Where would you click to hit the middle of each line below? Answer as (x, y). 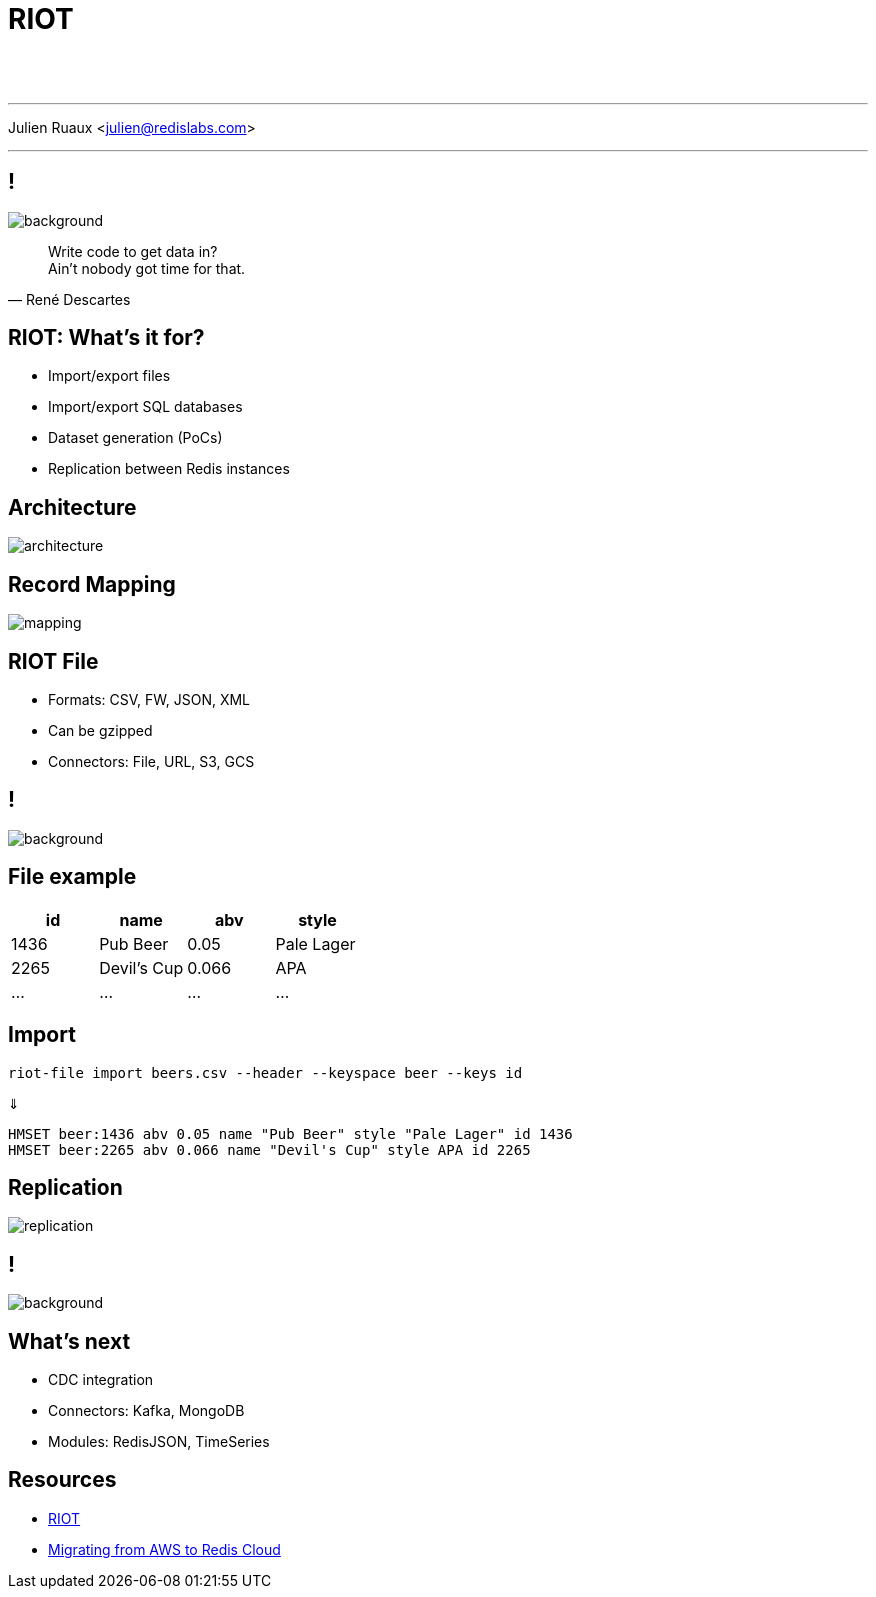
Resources (62, 1480)
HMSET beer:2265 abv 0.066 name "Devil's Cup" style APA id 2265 (269, 1149)
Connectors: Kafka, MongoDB (146, 1411)
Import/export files (109, 376)
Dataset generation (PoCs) (135, 438)
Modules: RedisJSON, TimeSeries (159, 1442)
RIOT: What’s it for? (106, 338)
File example (72, 877)
